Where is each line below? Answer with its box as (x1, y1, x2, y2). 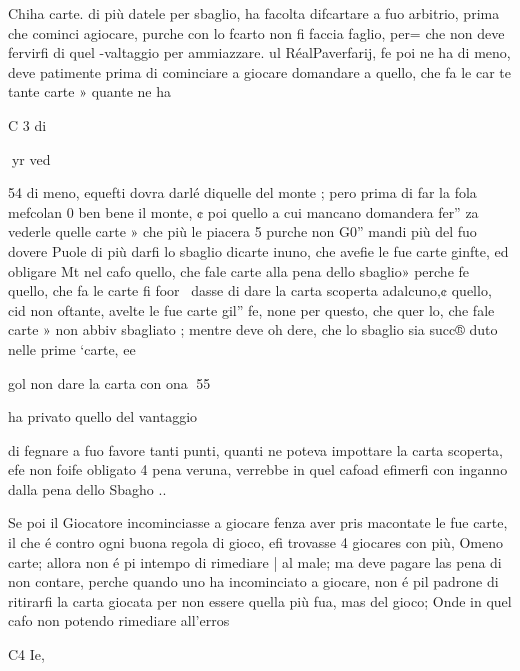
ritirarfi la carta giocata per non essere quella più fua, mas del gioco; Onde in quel (8, 590, 512, 611)
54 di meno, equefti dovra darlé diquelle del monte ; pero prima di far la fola (8, 182, 477, 203)
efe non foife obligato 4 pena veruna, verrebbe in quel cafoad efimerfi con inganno (8, 459, 508, 480)
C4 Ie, (8, 644, 45, 665)
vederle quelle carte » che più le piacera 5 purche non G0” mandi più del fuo (8, 221, 477, 242)
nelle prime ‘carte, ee (8, 338, 136, 359)
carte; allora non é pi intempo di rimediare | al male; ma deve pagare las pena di (8, 551, 502, 572)
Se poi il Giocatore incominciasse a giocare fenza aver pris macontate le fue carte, (8, 512, 508, 533)
